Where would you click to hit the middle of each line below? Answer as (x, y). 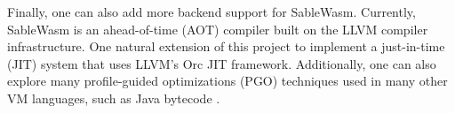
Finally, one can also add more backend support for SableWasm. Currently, (212, 11)
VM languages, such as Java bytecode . (114, 98)
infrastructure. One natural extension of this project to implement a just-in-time (226, 46)
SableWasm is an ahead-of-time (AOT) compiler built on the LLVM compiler (218, 29)
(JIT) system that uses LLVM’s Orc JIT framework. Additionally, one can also (222, 63)
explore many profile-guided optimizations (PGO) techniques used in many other (227, 81)
